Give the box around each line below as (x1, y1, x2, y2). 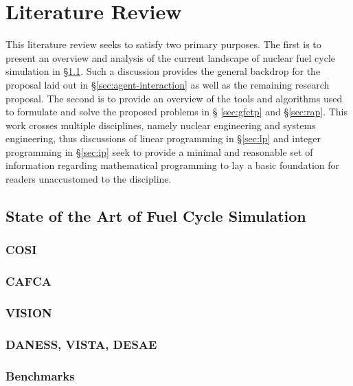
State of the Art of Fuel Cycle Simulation (5, 205, 306, 227)
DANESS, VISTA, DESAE (5, 335, 157, 352)
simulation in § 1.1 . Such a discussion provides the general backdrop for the (5, 64, 321, 78)
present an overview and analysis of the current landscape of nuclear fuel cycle (5, 50, 335, 65)
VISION (5, 304, 52, 321)
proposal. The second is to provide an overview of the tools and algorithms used (5, 91, 343, 105)
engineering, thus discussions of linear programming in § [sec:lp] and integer (5, 131, 321, 146)
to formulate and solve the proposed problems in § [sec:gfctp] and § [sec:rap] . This (5, 104, 348, 119)
